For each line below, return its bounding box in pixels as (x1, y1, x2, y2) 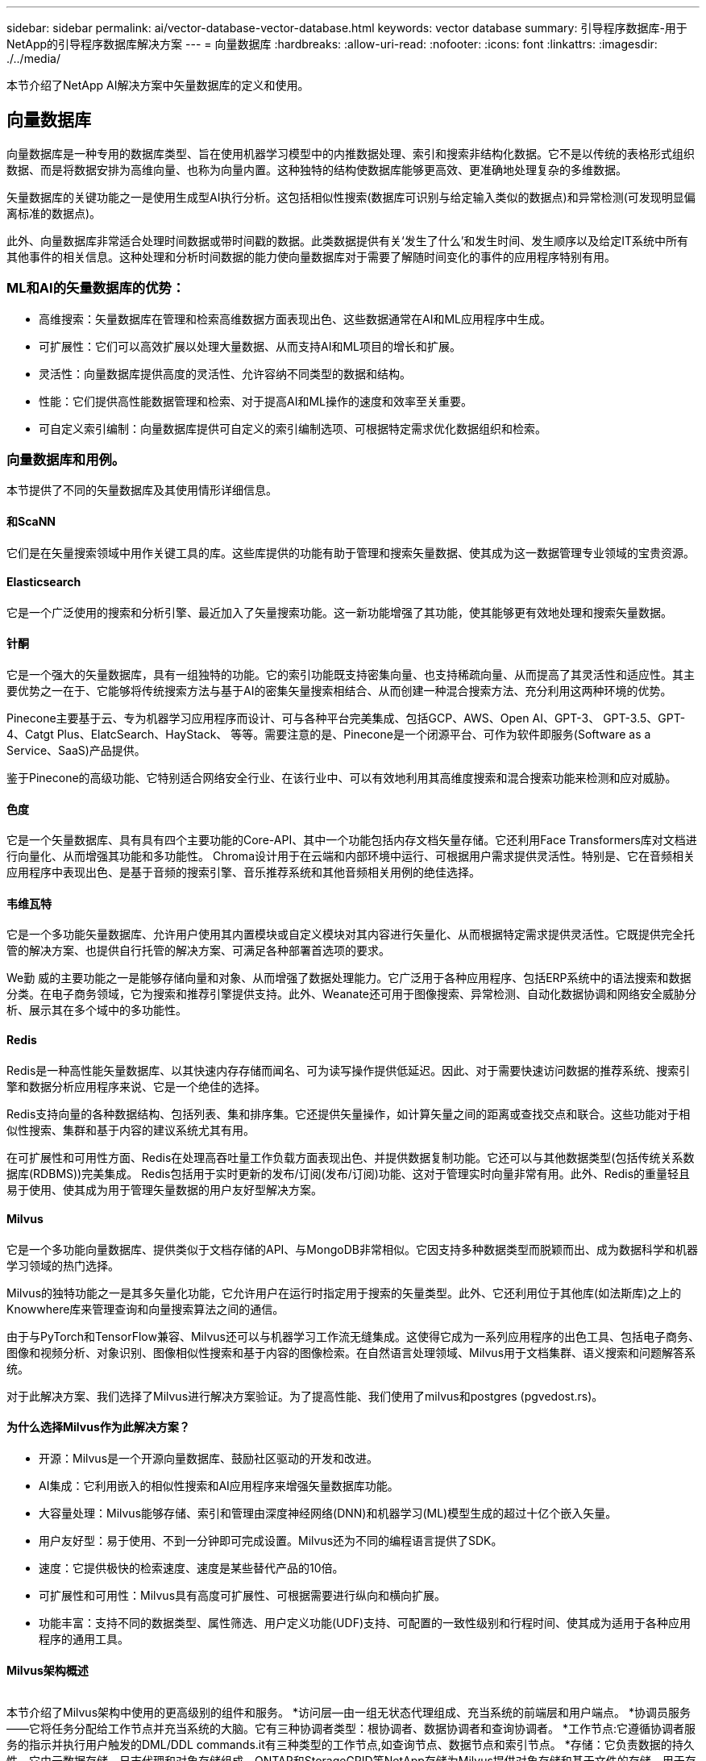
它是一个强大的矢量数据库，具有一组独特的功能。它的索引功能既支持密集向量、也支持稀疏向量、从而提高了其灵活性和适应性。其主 (6, 668, 695, 681)
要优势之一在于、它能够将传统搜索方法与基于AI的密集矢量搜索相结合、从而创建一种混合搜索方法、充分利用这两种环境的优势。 (6, 684, 672, 697)
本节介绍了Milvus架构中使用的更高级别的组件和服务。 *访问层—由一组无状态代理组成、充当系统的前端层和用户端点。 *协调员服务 (6, 1705, 691, 1720)
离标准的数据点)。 (6, 206, 102, 220)
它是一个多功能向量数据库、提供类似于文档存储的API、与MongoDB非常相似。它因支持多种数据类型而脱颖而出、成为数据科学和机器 (6, 1242, 698, 1256)
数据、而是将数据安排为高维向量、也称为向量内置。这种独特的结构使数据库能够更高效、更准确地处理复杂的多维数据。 (6, 162, 627, 177)
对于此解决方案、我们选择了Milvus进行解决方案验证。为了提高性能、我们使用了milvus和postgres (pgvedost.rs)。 (6, 1388, 604, 1403)
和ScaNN (6, 514, 56, 528)
